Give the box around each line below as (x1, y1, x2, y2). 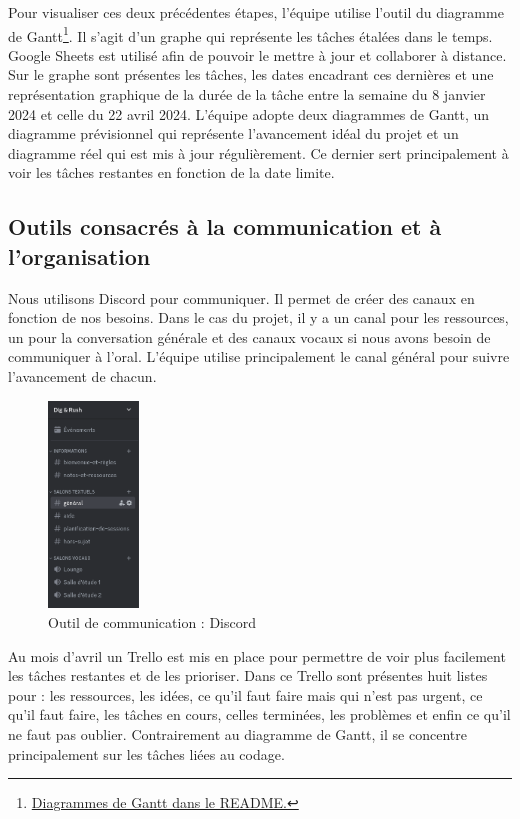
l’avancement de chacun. (8, 365, 157, 386)
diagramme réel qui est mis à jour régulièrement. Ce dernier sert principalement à (8, 142, 509, 163)
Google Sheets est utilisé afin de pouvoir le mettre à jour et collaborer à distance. (8, 44, 507, 65)
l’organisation (8, 240, 151, 271)
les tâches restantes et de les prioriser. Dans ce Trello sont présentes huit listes (8, 665, 488, 686)
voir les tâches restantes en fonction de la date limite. (8, 162, 335, 183)
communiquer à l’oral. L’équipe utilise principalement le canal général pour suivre (8, 346, 510, 367)
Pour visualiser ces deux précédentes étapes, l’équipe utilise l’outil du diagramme (8, 2, 504, 22)
